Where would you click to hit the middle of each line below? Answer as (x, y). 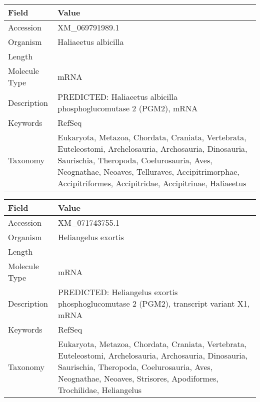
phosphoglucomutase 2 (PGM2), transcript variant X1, (154, 303)
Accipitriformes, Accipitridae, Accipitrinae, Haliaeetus (152, 183)
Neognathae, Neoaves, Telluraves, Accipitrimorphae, (148, 172)
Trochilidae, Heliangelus (100, 390)
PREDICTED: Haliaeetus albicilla (117, 97)
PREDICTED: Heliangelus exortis (118, 292)
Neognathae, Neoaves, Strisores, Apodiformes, (138, 378)
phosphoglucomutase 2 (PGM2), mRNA (128, 108)
